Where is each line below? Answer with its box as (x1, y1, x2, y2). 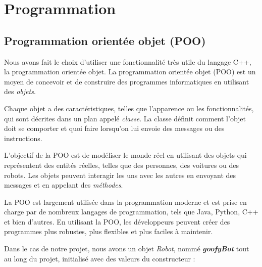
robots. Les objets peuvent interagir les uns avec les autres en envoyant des (4, 169, 236, 180)
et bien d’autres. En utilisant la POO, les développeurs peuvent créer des (4, 216, 230, 227)
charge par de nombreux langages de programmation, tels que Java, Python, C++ (4, 206, 258, 217)
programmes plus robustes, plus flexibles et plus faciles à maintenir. (4, 226, 213, 237)
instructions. (4, 132, 42, 143)
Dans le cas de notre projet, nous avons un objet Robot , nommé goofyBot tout (4, 243, 249, 254)
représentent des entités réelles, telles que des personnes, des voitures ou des (4, 159, 239, 170)
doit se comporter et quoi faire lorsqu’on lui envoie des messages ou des (4, 123, 225, 133)
